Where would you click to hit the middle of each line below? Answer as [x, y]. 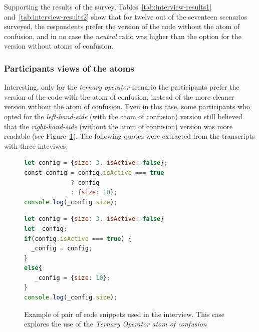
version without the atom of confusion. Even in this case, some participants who [127, 106]
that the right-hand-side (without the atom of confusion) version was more [118, 126]
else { [33, 268]
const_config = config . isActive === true [94, 173]
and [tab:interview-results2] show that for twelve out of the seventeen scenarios [126, 16]
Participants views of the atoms [69, 68]
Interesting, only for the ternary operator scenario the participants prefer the [122, 87]
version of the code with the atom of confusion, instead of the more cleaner [119, 96]
